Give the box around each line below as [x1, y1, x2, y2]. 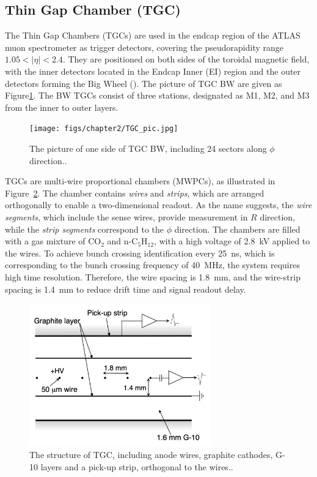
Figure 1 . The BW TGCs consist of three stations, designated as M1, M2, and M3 [5, 89, 310, 102]
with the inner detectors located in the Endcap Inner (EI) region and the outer [5, 64, 301, 77]
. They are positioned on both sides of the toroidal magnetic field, [62, 53, 310, 66]
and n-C [107, 235, 138, 247]
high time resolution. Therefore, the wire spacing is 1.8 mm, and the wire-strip [5, 270, 301, 283]
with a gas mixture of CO [5, 235, 101, 247]
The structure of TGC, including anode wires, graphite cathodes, [29, 448, 273, 461]
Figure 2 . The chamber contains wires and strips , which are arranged [5, 186, 264, 199]
